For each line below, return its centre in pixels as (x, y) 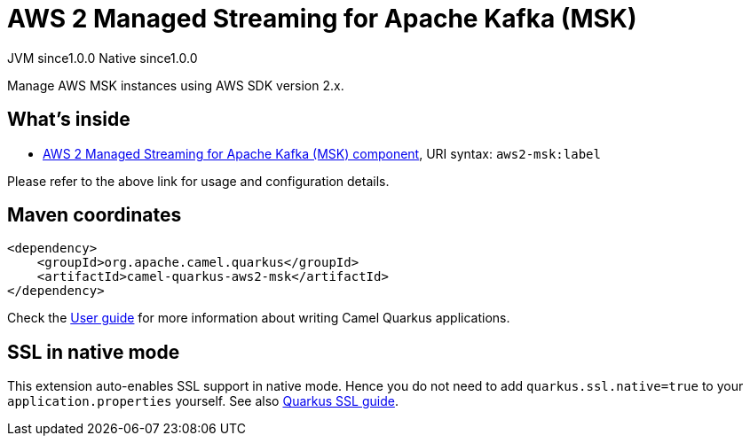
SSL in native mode (94, 352)
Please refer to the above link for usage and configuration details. (198, 181)
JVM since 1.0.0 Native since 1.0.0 (103, 58)
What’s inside (69, 120)
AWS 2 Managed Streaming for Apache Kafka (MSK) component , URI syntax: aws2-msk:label (322, 153)
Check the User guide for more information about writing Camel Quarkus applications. (259, 318)
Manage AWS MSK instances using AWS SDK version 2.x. (176, 85)
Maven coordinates (95, 215)
